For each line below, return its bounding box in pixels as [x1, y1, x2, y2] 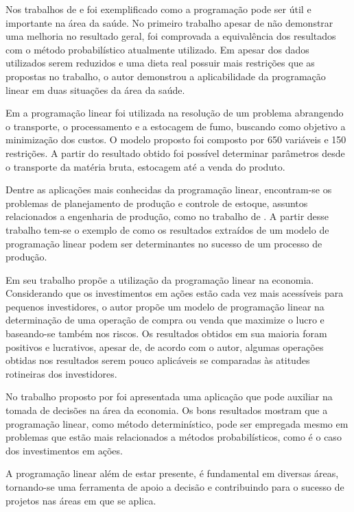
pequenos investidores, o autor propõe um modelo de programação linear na [5, 299, 324, 313]
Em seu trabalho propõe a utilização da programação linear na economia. [5, 272, 314, 287]
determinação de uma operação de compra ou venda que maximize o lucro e [5, 313, 324, 327]
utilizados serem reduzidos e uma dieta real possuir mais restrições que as [5, 56, 315, 70]
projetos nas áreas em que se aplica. [5, 493, 156, 507]
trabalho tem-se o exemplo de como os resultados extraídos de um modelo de [5, 222, 329, 236]
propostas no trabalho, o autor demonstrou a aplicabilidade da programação [5, 69, 326, 83]
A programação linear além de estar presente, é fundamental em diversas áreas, [5, 466, 339, 480]
